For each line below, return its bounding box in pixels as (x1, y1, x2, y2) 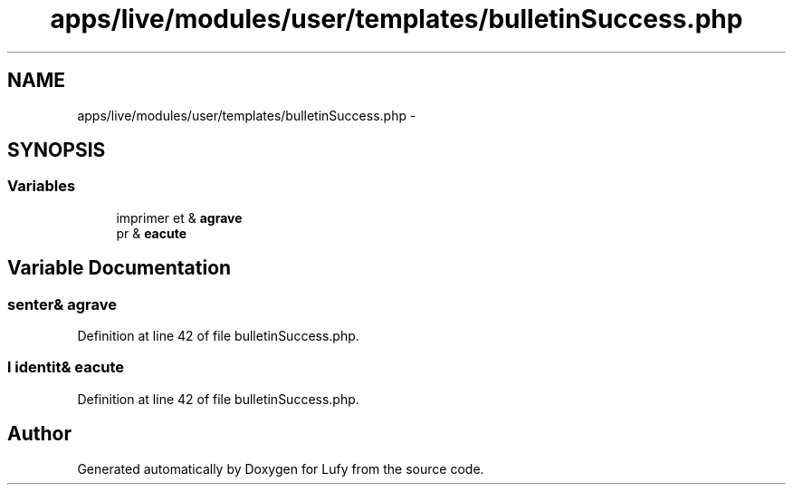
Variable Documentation (7, 256, 232, 280)
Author (7, 422, 72, 446)
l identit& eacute (7, 358, 125, 377)
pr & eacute (116, 225, 187, 241)
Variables (7, 177, 76, 196)
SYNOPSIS (7, 139, 106, 162)
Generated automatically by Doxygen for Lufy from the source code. (77, 460, 484, 477)
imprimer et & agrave (116, 209, 243, 226)
